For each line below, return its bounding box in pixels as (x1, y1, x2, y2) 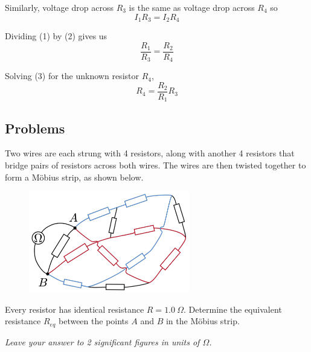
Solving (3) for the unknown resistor (5, 69, 139, 82)
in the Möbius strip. (165, 315, 240, 327)
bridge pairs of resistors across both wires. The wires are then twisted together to (5, 159, 306, 171)
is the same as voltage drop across (129, 1, 255, 13)
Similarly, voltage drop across (5, 1, 114, 13)
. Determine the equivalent (183, 302, 282, 315)
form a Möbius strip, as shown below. (5, 170, 144, 183)
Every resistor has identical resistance (5, 302, 144, 315)
